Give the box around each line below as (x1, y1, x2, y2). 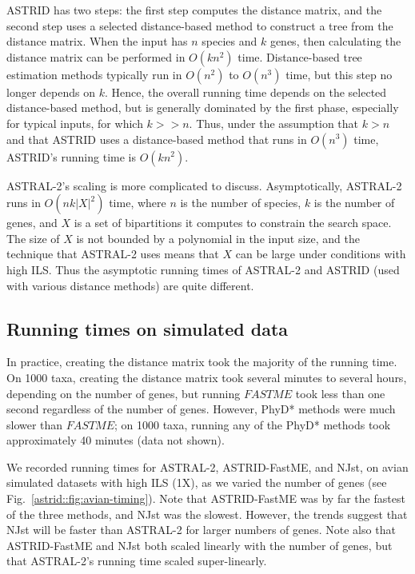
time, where (109, 194, 166, 211)
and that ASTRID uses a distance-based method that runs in (6, 130, 307, 147)
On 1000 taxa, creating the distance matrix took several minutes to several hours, (6, 369, 407, 385)
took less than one (295, 385, 385, 401)
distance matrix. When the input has (6, 33, 188, 50)
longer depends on (6, 83, 95, 100)
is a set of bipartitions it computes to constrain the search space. (74, 214, 392, 231)
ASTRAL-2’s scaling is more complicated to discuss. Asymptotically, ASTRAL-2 (6, 177, 402, 193)
